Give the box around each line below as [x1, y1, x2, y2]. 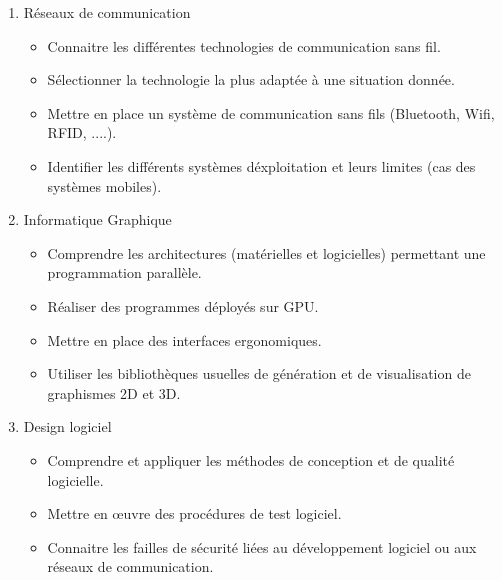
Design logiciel [23, 416, 112, 437]
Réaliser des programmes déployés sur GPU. [47, 295, 319, 316]
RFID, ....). [47, 122, 117, 143]
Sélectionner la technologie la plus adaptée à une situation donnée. [47, 69, 455, 90]
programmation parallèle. [47, 262, 202, 283]
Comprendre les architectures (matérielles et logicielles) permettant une [47, 242, 486, 263]
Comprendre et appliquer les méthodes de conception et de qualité [47, 449, 455, 470]
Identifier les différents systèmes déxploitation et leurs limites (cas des [47, 155, 476, 176]
